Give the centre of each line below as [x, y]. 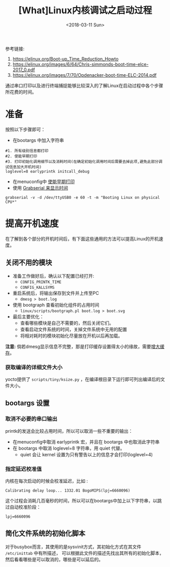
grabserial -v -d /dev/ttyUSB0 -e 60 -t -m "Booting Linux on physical [82, 197]
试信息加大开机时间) [24, 167]
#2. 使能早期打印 [21, 156]
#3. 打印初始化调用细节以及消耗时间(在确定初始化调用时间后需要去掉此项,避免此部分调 [84, 161]
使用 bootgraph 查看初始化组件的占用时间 [56, 305]
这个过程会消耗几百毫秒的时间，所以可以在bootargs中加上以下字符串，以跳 [83, 500]
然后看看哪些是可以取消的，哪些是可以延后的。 [54, 559]
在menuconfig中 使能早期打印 [44, 182]
